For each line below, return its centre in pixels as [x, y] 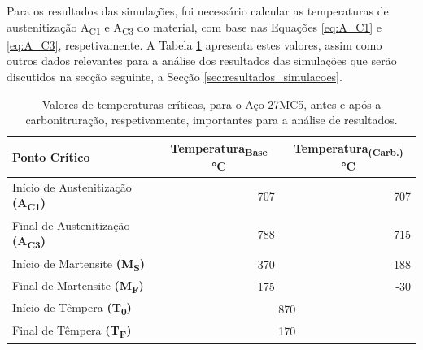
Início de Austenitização [72, 186]
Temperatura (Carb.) [348, 149]
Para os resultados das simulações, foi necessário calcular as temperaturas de [198, 11]
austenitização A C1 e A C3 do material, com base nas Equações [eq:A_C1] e [194, 28]
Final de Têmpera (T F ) [72, 331]
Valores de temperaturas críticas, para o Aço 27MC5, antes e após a [211, 104]
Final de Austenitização [71, 225]
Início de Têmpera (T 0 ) [72, 309]
